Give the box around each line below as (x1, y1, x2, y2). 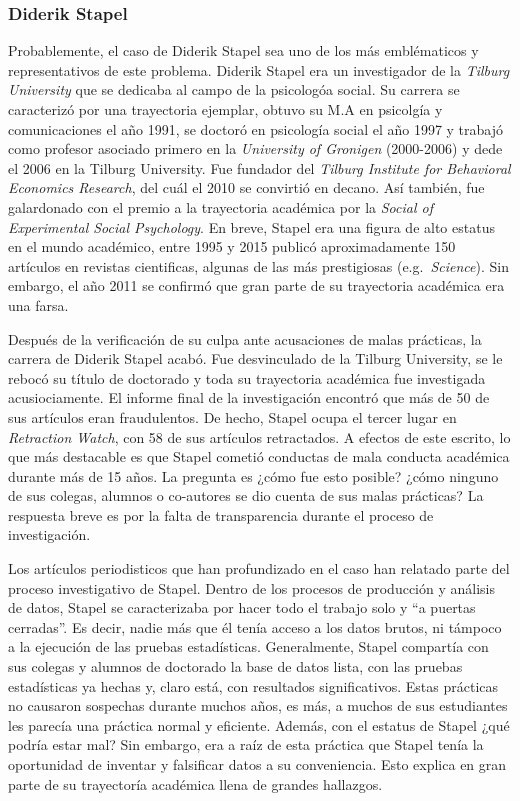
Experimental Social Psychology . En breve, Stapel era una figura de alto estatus (8, 216, 495, 237)
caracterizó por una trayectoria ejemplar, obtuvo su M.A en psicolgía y (8, 99, 443, 119)
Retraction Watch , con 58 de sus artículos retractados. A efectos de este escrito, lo (8, 426, 511, 447)
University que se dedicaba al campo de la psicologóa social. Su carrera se (8, 79, 460, 100)
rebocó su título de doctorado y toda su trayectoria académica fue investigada (8, 367, 486, 388)
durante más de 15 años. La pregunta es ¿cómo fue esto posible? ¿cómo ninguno (8, 465, 499, 486)
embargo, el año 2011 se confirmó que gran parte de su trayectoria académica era (8, 275, 505, 296)
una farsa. (8, 294, 69, 315)
